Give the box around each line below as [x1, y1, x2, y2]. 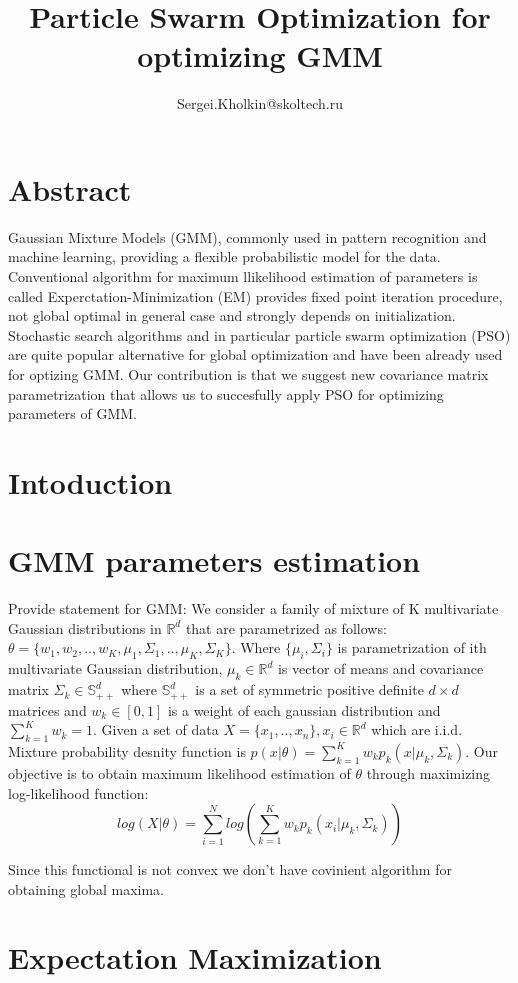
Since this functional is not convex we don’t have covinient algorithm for [8, 859, 452, 880]
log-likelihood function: [8, 782, 149, 803]
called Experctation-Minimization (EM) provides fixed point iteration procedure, [8, 285, 503, 306]
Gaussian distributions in [8, 617, 162, 638]
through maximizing [366, 762, 491, 783]
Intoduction [8, 461, 173, 502]
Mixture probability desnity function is [8, 740, 246, 761]
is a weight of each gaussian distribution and [167, 699, 441, 720]
